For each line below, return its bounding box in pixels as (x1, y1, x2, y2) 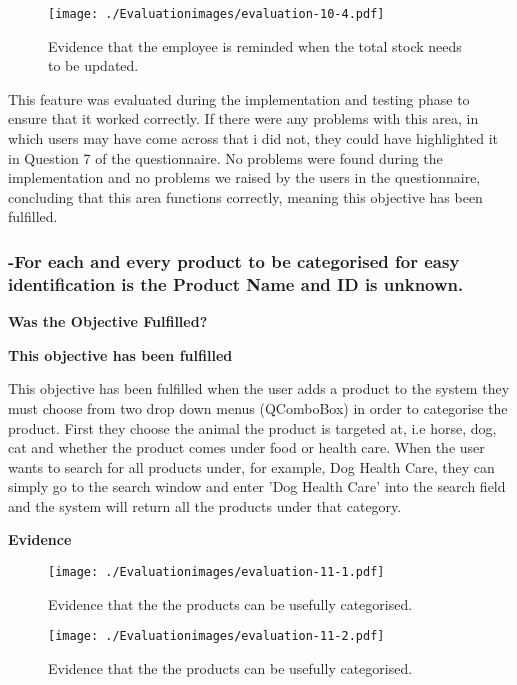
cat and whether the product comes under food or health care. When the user (8, 437, 485, 458)
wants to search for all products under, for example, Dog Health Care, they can (8, 456, 495, 477)
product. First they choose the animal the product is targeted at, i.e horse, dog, (8, 417, 497, 438)
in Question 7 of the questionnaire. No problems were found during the (8, 147, 443, 168)
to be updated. (48, 55, 139, 76)
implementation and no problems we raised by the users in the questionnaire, (8, 167, 481, 188)
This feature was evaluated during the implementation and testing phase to (8, 88, 470, 109)
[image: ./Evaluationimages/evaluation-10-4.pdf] (48, 7, 385, 21)
